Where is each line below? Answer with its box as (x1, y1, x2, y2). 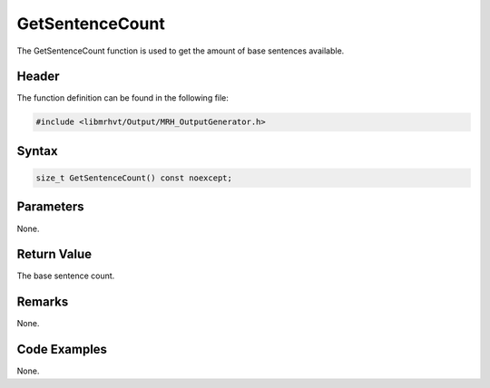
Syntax (16, 143, 58, 159)
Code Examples (16, 342, 108, 357)
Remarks (16, 295, 69, 310)
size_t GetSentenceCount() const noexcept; (35, 173, 233, 183)
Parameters (16, 199, 84, 215)
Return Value (16, 247, 93, 262)
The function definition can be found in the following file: (16, 92, 229, 103)
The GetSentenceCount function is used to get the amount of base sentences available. (16, 45, 345, 56)
